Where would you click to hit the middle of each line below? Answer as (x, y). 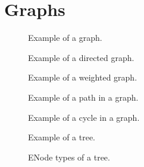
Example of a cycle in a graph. (84, 117)
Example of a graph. (65, 38)
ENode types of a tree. (69, 157)
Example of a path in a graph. (83, 97)
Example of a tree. (62, 137)
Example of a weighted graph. (83, 77)
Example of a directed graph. (81, 57)
